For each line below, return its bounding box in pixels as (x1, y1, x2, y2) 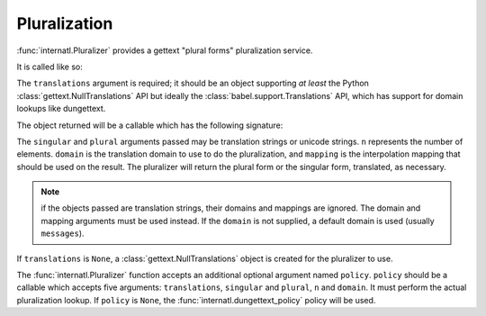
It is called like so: (16, 61, 83, 72)
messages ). (40, 228, 85, 239)
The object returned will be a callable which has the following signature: (16, 120, 283, 131)
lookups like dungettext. (16, 104, 106, 114)
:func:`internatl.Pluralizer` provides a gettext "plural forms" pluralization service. (16, 45, 313, 56)
